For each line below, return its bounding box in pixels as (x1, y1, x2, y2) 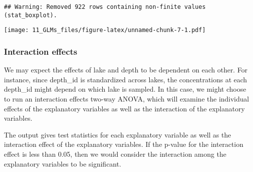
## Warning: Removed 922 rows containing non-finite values (4, 3, 206, 10)
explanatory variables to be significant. (4, 158, 122, 169)
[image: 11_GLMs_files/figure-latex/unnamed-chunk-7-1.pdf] (4, 27, 206, 34)
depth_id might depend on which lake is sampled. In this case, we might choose (4, 84, 246, 94)
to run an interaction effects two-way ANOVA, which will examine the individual (4, 93, 249, 103)
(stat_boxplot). (4, 11, 57, 19)
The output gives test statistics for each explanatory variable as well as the (4, 129, 231, 139)
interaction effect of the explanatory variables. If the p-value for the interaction (4, 139, 244, 149)
